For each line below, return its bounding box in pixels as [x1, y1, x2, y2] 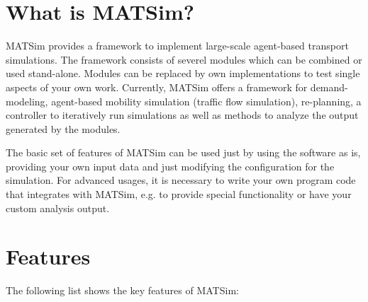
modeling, [6, 93, 48, 108]
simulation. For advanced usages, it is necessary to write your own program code [6, 173, 356, 187]
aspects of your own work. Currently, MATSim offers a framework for [6, 79, 308, 94]
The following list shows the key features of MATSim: [6, 283, 239, 298]
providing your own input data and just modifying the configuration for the [6, 158, 335, 173]
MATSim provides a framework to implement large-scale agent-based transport [6, 38, 349, 53]
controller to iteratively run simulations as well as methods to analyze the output [6, 108, 359, 122]
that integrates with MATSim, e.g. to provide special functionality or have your [6, 187, 352, 202]
